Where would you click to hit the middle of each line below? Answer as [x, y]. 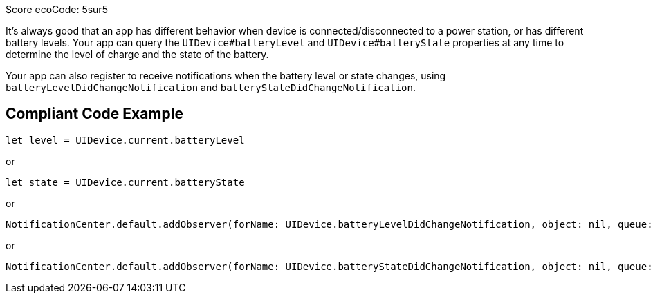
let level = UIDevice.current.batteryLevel [125, 140]
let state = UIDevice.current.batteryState [125, 182]
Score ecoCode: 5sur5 [57, 9]
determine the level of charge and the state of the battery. [137, 54]
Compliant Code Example [94, 114]
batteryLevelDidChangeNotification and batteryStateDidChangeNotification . [211, 87]
